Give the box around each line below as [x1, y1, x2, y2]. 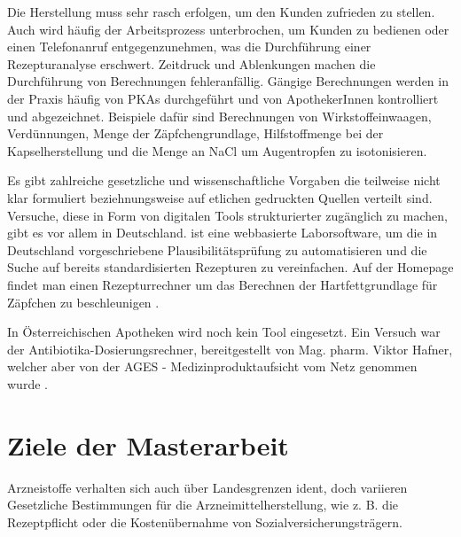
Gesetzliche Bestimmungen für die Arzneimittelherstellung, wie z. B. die [7, 495, 399, 514]
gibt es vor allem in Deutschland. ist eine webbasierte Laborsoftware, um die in [7, 223, 438, 242]
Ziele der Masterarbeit [7, 426, 289, 463]
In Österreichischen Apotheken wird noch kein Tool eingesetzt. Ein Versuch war [7, 323, 441, 341]
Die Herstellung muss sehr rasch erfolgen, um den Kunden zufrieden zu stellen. [7, 3, 435, 20]
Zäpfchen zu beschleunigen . [7, 292, 160, 311]
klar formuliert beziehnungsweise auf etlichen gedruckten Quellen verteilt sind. [7, 188, 433, 206]
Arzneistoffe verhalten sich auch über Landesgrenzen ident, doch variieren [7, 478, 408, 496]
